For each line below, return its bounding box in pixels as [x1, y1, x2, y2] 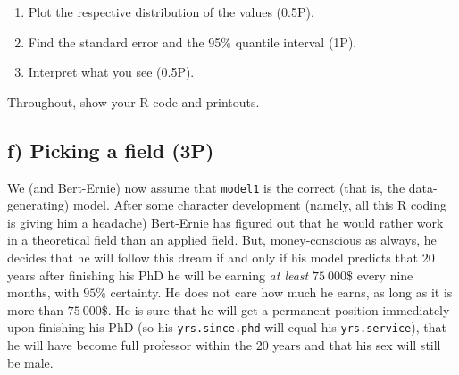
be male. [7, 353, 54, 371]
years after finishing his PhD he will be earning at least [7, 265, 309, 284]
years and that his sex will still [272, 336, 441, 354]
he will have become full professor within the [7, 336, 253, 354]
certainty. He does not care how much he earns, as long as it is [110, 283, 453, 302]
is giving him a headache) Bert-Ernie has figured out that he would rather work [7, 212, 444, 231]
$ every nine [346, 265, 413, 284]
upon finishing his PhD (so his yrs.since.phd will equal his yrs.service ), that [7, 318, 446, 337]
